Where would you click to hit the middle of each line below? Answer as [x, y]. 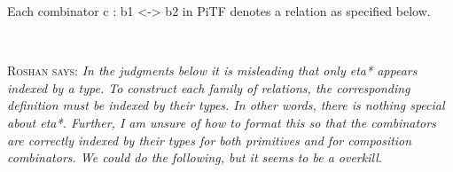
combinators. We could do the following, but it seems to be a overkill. [195, 157]
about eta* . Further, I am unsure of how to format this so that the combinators [222, 122]
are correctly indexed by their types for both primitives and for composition [210, 140]
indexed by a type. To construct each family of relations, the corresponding [209, 87]
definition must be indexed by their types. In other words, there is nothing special [226, 105]
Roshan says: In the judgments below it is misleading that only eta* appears [212, 70]
